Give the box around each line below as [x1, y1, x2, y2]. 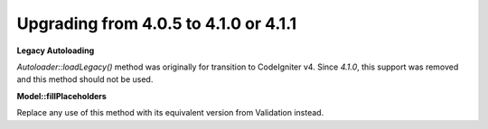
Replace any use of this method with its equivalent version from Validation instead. [16, 107, 324, 118]
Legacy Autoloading [16, 45, 95, 56]
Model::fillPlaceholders [16, 90, 108, 101]
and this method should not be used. [16, 74, 154, 85]
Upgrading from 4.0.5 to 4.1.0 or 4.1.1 [16, 14, 297, 33]
